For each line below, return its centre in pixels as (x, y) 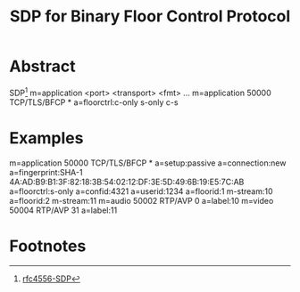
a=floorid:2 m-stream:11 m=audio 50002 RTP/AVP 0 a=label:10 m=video (142, 200)
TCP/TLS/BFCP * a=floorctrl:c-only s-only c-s (94, 102)
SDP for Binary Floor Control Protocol (150, 16)
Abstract (42, 66)
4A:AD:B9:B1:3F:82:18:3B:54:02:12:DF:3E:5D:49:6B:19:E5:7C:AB (127, 182)
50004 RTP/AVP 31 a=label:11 (63, 210)
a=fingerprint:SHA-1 (46, 172)
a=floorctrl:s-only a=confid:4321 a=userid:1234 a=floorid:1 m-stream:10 (142, 191)
